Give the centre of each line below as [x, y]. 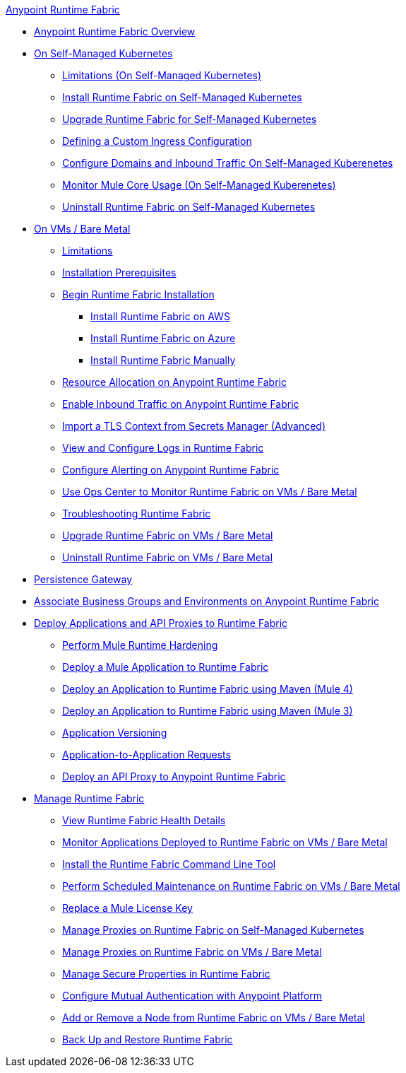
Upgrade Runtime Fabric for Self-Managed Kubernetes [190, 119]
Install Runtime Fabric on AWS [160, 316]
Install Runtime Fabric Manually [163, 360]
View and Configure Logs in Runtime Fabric [163, 448]
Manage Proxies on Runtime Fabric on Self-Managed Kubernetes [213, 930]
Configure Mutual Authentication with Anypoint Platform [192, 996]
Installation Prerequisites [119, 272]
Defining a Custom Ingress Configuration [157, 141]
